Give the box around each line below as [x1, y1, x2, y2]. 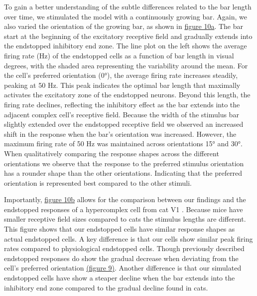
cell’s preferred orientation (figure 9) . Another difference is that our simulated [4, 263, 242, 273]
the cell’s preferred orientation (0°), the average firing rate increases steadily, [4, 70, 238, 80]
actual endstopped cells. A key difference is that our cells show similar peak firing [4, 233, 253, 244]
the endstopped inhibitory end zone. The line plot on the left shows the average [4, 40, 247, 51]
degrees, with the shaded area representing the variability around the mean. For [4, 60, 248, 70]
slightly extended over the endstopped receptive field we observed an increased [4, 119, 244, 129]
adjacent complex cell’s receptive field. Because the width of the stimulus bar [4, 109, 239, 119]
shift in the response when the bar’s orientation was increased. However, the [4, 128, 237, 139]
